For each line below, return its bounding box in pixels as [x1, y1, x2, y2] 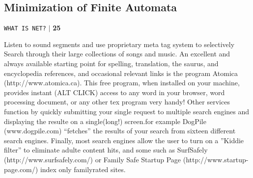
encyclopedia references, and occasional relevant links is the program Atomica [4, 68, 238, 78]
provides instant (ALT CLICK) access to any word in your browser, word [4, 87, 225, 97]
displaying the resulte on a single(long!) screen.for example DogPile [4, 116, 206, 126]
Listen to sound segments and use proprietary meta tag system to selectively [4, 39, 235, 49]
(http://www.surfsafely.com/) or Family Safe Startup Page [4, 154, 181, 164]
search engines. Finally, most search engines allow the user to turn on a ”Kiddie [4, 135, 244, 145]
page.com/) [4, 164, 38, 174]
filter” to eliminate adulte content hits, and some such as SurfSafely [4, 145, 208, 155]
